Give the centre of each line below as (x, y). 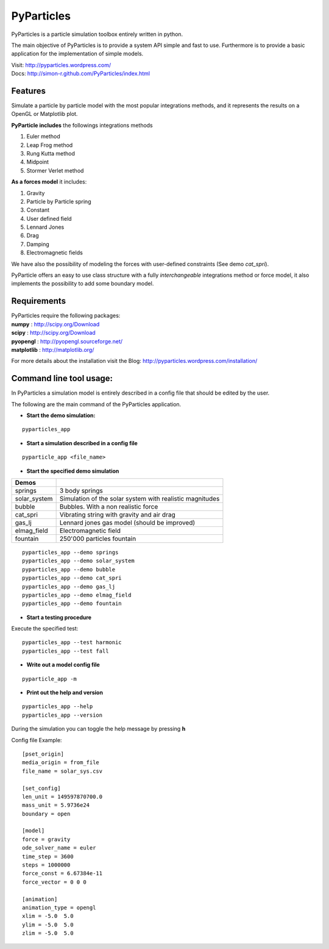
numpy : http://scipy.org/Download (55, 324)
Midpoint (37, 162)
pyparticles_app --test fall (65, 651)
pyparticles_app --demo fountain (72, 603)
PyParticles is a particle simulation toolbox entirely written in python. (97, 34)
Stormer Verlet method (55, 170)
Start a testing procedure (59, 617)
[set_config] (41, 788)
